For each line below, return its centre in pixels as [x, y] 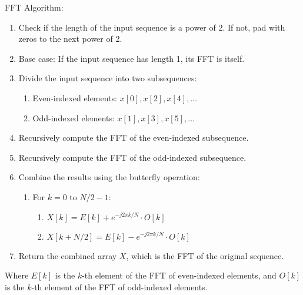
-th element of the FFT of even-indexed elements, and [179, 275]
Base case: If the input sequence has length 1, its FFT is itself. [131, 58]
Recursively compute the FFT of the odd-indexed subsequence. [132, 157]
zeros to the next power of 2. [70, 39]
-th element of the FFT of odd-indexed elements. [119, 286]
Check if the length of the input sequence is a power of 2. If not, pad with [152, 27]
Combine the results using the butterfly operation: [109, 177]
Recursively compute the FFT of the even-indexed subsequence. [134, 137]
